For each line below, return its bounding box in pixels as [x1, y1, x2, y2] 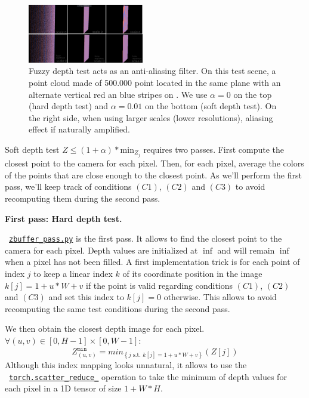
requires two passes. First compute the [143, 143, 285, 156]
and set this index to [48, 291, 124, 303]
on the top [233, 88, 272, 100]
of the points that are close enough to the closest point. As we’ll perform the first [5, 168, 302, 181]
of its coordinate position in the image [122, 267, 262, 279]
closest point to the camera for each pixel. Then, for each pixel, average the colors [5, 157, 304, 169]
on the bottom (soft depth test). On [145, 100, 277, 112]
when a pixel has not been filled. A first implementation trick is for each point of [5, 255, 300, 268]
